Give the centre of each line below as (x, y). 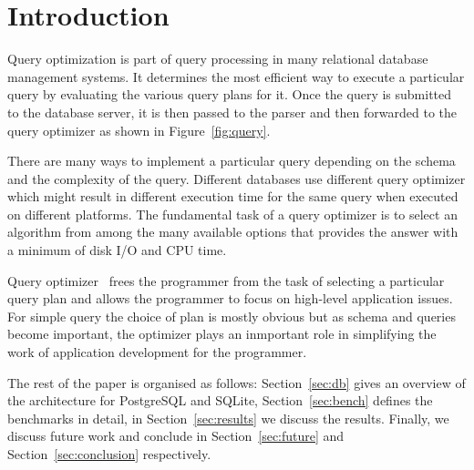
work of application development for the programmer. (157, 352)
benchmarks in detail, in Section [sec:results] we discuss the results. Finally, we (228, 418)
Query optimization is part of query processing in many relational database (218, 59)
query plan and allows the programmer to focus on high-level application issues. (230, 298)
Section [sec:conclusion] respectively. (109, 454)
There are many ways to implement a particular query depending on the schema (232, 161)
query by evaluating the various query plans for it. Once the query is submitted (230, 94)
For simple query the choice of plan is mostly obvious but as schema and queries (232, 316)
